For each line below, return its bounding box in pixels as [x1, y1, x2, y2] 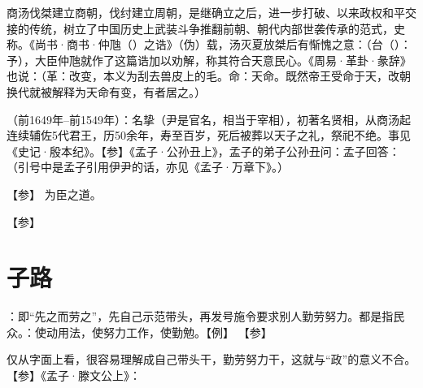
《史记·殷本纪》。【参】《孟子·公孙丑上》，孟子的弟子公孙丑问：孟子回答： [7, 142, 400, 159]
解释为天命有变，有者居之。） [51, 83, 206, 100]
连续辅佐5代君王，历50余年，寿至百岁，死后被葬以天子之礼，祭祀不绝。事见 [7, 127, 411, 144]
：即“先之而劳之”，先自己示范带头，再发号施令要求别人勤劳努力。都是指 [7, 308, 394, 325]
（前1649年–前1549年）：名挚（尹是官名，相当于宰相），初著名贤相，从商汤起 [7, 110, 411, 127]
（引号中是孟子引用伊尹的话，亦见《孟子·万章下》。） [7, 158, 289, 175]
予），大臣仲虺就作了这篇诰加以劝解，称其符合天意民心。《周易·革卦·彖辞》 [7, 51, 412, 68]
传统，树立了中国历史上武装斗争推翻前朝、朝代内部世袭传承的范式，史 [28, 19, 405, 37]
